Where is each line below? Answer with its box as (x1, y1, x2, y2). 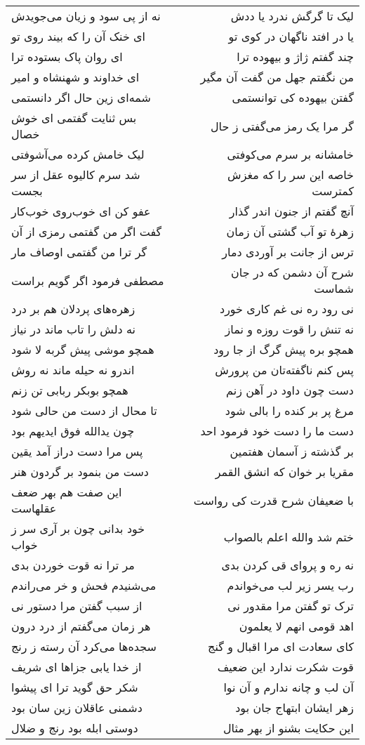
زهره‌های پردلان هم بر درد (11, 301, 135, 317)
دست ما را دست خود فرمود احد (200, 423, 354, 439)
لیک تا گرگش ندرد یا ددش (230, 8, 354, 24)
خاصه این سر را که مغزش (227, 166, 354, 183)
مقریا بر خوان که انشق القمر (215, 463, 354, 480)
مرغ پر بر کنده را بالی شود (225, 402, 354, 418)
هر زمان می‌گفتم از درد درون (11, 618, 151, 634)
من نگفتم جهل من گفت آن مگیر (200, 69, 354, 85)
